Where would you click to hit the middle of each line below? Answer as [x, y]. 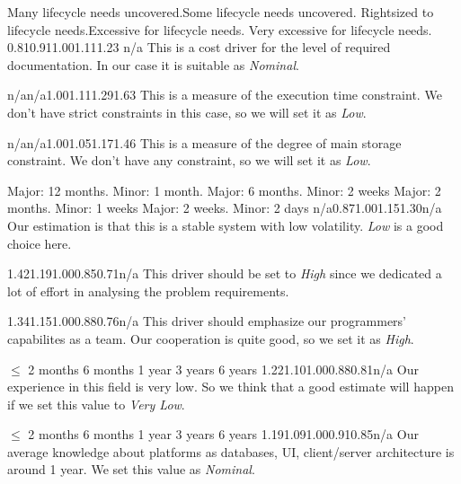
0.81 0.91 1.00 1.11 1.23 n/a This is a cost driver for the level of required [199, 47]
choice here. [40, 243]
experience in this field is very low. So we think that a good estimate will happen [230, 387]
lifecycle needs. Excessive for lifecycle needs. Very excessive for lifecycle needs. [220, 29]
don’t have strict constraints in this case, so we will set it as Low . [187, 112]
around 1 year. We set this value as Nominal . [131, 469]
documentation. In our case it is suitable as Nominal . [153, 64]
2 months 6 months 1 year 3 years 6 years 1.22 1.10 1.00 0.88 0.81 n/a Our [223, 369]
